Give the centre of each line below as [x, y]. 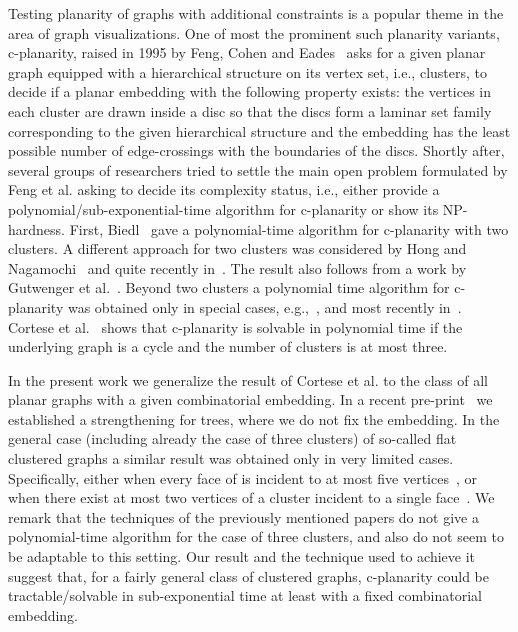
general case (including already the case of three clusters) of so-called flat [232, 438]
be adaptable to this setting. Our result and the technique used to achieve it [242, 556]
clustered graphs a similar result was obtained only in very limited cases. [231, 458]
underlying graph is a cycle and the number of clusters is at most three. [228, 346]
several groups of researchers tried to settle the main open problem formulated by [258, 169]
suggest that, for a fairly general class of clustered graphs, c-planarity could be [248, 575]
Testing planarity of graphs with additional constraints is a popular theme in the [256, 13]
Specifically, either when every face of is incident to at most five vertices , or [242, 477]
